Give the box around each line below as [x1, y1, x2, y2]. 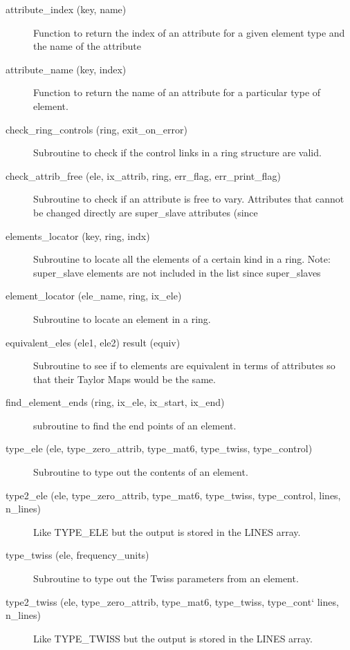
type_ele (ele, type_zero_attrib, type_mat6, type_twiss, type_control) [6, 441, 313, 456]
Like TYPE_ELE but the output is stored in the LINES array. [33, 524, 301, 539]
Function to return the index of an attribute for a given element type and [33, 25, 345, 39]
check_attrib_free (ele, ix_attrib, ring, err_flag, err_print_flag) [6, 168, 281, 183]
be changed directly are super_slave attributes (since [33, 205, 258, 219]
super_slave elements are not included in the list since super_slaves [33, 265, 321, 279]
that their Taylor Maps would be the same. [33, 371, 216, 386]
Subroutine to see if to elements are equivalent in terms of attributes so [33, 358, 335, 373]
